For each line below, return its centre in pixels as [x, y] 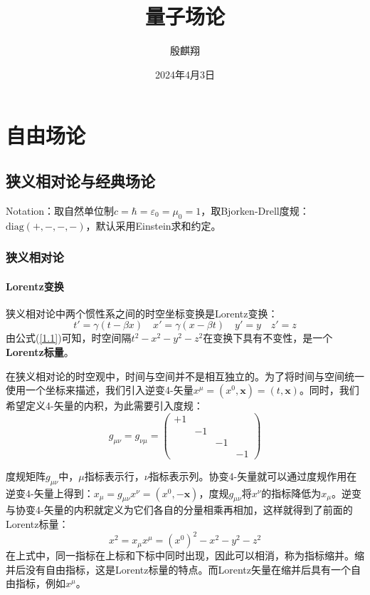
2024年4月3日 [185, 74]
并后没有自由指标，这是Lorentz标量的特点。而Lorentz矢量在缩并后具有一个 [179, 569]
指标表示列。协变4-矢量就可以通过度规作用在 [253, 476]
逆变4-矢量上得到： [50, 493]
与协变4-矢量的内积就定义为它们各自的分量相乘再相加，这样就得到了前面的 [179, 510]
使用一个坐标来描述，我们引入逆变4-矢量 [100, 390]
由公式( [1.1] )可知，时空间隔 [69, 338]
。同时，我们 [329, 390]
